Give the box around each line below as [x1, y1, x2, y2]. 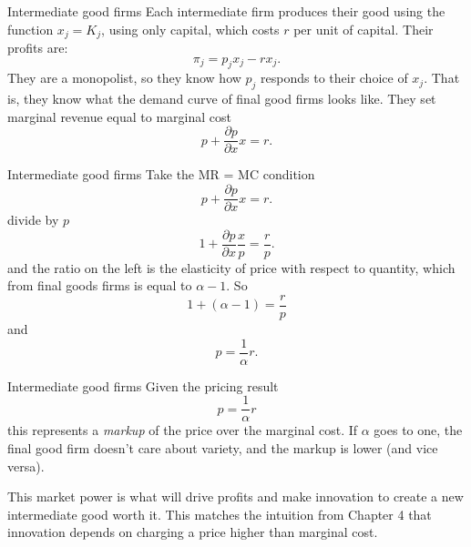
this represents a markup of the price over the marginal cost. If [7, 420, 358, 440]
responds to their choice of [261, 68, 408, 87]
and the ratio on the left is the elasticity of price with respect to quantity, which [7, 258, 456, 277]
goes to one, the [374, 420, 463, 440]
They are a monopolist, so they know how [7, 68, 241, 87]
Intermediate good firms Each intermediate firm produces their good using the [7, 2, 445, 20]
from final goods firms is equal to [7, 276, 192, 295]
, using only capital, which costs [101, 19, 280, 38]
